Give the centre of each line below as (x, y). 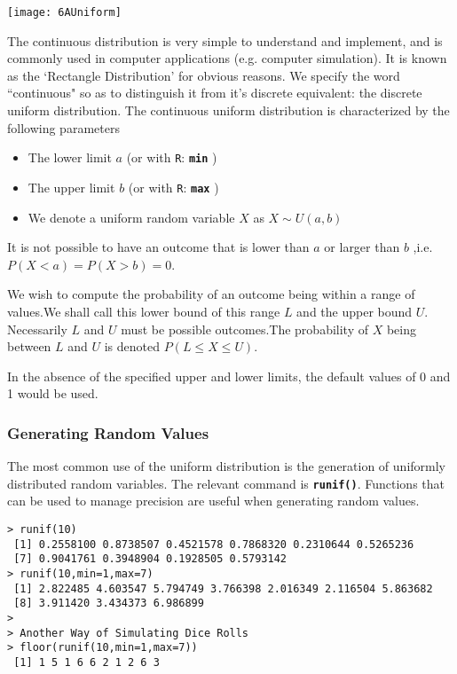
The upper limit (71, 187)
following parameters (63, 127)
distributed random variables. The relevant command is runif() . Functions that (226, 483)
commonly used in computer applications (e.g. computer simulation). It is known (227, 58)
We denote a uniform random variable (131, 217)
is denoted (132, 346)
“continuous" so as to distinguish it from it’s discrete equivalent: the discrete (215, 93)
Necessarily (37, 329)
